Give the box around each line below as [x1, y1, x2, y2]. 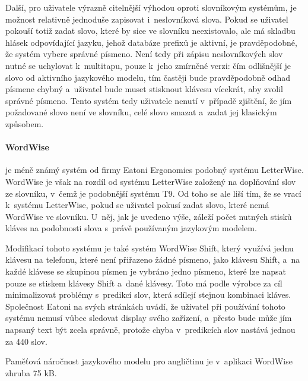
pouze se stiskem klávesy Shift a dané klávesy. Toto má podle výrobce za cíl [5, 276, 282, 289]
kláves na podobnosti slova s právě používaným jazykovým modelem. [5, 222, 257, 234]
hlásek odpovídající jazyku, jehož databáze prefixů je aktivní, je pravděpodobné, [5, 36, 297, 48]
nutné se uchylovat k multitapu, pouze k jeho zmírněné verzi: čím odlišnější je [5, 59, 291, 71]
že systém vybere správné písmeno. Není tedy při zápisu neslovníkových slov [5, 48, 283, 60]
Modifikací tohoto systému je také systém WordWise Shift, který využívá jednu [5, 241, 294, 254]
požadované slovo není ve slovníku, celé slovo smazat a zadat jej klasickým [5, 106, 277, 118]
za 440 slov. [5, 335, 47, 347]
